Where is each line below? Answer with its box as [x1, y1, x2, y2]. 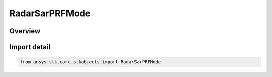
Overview [9, 27, 41, 35]
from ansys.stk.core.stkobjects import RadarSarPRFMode [20, 59, 161, 65]
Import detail [9, 43, 50, 51]
